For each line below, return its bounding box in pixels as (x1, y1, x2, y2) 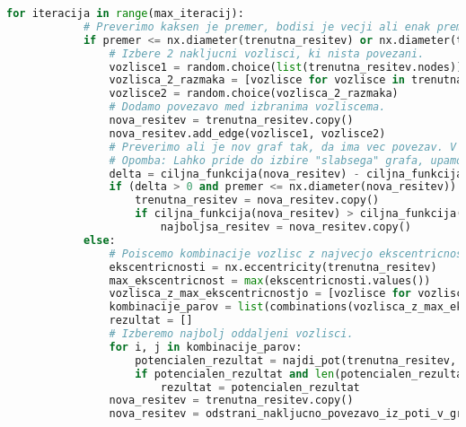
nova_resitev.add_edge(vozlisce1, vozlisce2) (109, 126, 386, 140)
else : (83, 233, 116, 247)
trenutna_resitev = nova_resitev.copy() (135, 194, 380, 207)
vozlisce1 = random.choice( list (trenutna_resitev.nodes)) (109, 60, 463, 74)
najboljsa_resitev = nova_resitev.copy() (160, 221, 412, 233)
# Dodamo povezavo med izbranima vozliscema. (109, 100, 386, 114)
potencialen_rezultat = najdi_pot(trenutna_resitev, (135, 353, 457, 367)
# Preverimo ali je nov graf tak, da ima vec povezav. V (109, 140, 457, 153)
